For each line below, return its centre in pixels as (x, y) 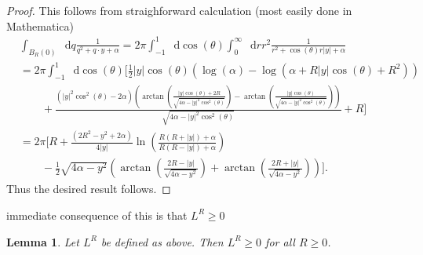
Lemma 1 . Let (43, 241)
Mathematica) (40, 25)
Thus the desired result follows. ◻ (89, 189)
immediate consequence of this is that (97, 215)
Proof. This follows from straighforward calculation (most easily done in (179, 10)
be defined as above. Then (162, 241)
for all (280, 241)
